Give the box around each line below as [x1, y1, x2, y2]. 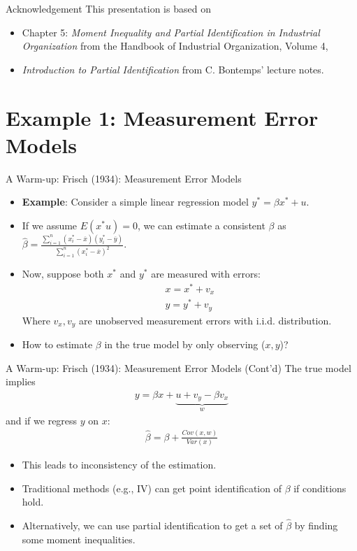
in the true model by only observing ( [104, 337, 265, 352]
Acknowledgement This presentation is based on [6, 1, 211, 15]
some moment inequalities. [22, 531, 136, 546]
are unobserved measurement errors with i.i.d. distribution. [79, 313, 332, 327]
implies [6, 374, 36, 389]
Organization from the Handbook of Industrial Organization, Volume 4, [22, 38, 328, 53]
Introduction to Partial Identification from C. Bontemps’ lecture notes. [22, 62, 324, 76]
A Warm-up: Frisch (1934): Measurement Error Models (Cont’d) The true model [6, 360, 351, 375]
